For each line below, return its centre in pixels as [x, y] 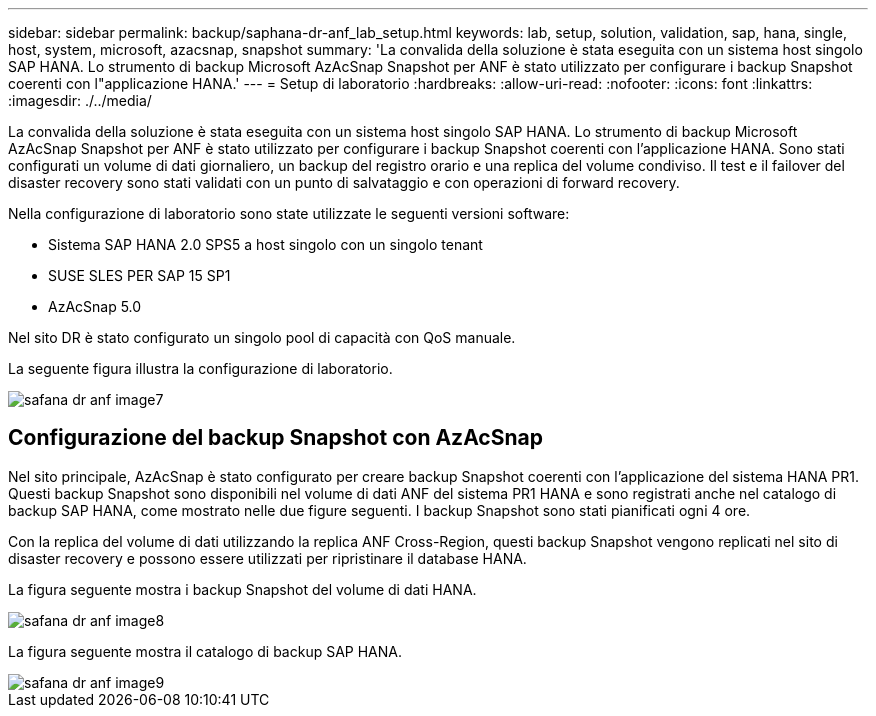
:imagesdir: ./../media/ [80, 100]
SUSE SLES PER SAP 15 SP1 [139, 275]
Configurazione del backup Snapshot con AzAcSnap [275, 438]
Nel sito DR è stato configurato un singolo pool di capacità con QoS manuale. [262, 337]
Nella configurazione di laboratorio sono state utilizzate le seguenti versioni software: [289, 213]
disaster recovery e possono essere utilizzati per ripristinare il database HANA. [267, 558]
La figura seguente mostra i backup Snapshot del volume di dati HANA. [242, 589]
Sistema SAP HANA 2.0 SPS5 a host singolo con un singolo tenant [265, 244]
